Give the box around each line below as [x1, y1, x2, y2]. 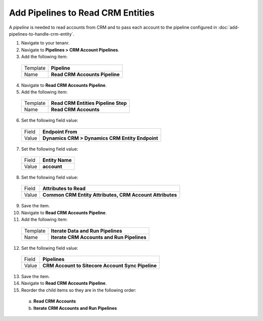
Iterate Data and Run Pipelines [51, 227, 122, 234]
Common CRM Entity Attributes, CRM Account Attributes [42, 192, 177, 199]
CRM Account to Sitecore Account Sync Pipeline [42, 262, 157, 269]
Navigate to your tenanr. [21, 40, 70, 46]
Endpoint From [42, 128, 77, 135]
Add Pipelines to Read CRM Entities [9, 7, 155, 18]
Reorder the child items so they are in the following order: [21, 287, 136, 293]
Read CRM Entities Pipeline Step [51, 100, 127, 107]
